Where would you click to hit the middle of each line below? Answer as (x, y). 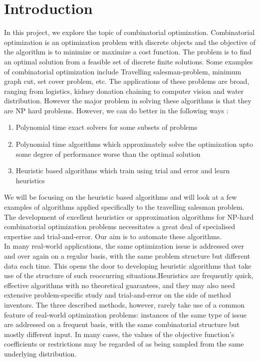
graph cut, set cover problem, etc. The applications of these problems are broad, (127, 81)
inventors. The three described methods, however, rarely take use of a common (124, 304)
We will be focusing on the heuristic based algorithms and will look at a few (121, 197)
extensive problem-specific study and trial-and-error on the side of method (118, 295)
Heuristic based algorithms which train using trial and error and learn (123, 171)
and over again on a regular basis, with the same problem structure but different (127, 256)
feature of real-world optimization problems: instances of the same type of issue (125, 314)
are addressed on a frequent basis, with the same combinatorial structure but (122, 324)
